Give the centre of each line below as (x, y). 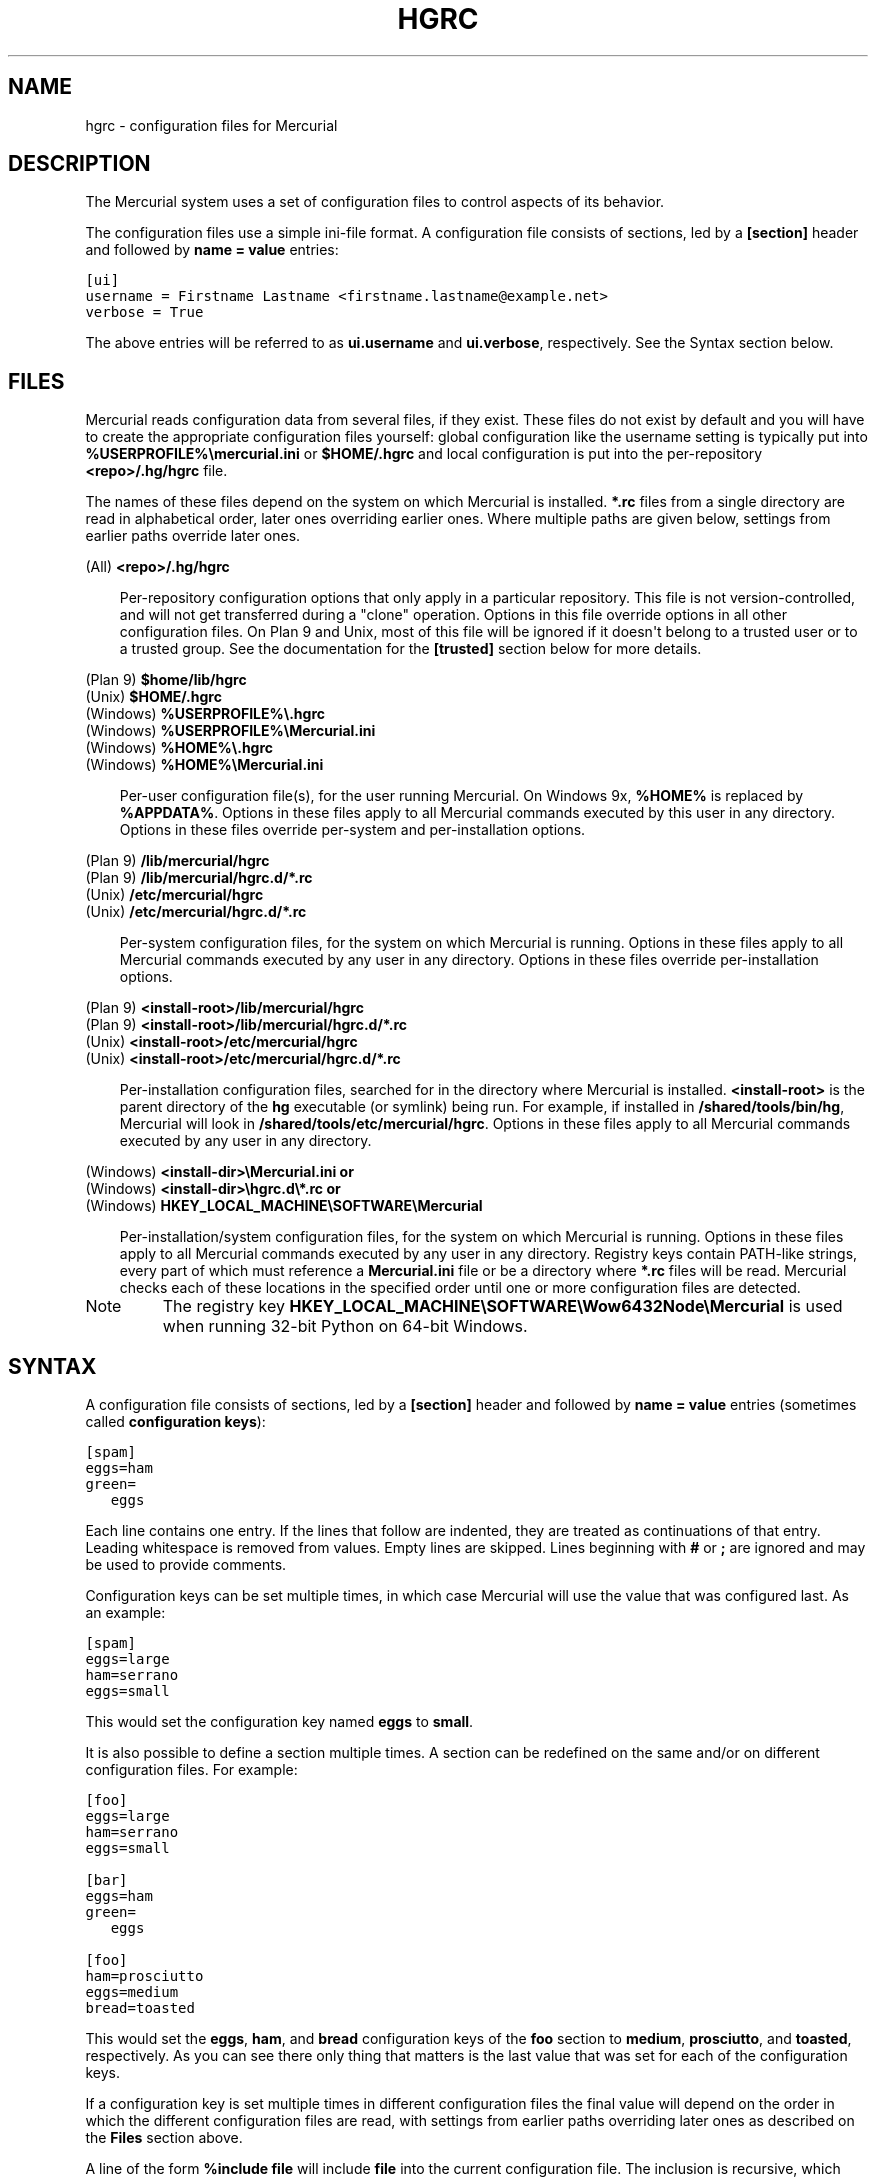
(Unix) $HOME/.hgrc (153, 697)
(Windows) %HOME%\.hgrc (179, 748)
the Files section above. (164, 2138)
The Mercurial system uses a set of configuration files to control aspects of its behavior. (375, 202)
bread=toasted (140, 2008)
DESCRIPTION (79, 164)
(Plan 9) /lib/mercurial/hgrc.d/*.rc (199, 878)
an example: (125, 1613)
